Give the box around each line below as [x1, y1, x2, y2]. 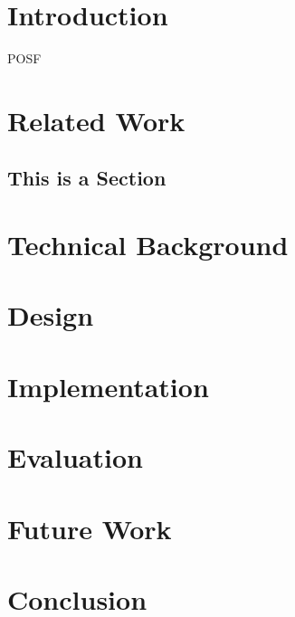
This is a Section [7, 164, 167, 192]
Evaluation [7, 439, 143, 476]
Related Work [7, 101, 186, 138]
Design [7, 297, 94, 334]
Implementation [7, 367, 209, 404]
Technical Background [7, 226, 289, 263]
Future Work [7, 509, 172, 546]
